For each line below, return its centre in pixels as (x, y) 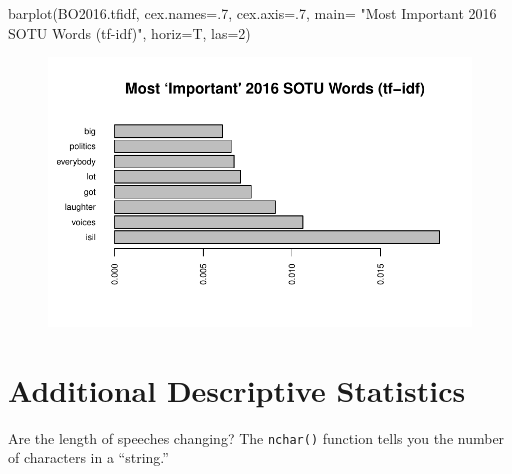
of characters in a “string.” (88, 457)
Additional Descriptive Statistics (237, 389)
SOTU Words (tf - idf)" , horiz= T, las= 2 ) (129, 32)
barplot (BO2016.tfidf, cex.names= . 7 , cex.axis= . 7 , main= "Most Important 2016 (252, 13)
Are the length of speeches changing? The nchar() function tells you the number (256, 437)
